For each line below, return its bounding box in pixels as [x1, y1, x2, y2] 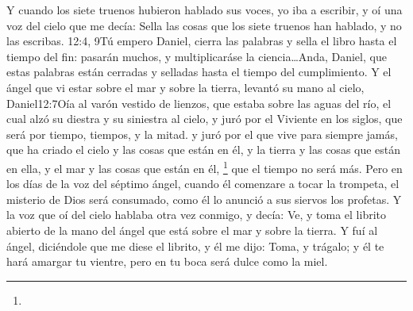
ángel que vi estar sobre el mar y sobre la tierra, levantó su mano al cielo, [6, 79, 365, 95]
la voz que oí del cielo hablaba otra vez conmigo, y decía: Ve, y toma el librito [6, 206, 386, 223]
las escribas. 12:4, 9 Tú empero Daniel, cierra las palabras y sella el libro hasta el [6, 33, 397, 49]
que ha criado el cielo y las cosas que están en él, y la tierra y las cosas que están [6, 141, 401, 158]
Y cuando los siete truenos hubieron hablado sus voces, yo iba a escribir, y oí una [6, 2, 403, 17]
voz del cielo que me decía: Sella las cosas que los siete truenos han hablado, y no [6, 17, 402, 33]
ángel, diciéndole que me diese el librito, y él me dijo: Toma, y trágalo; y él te [6, 237, 384, 254]
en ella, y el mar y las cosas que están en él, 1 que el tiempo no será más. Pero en [6, 157, 403, 176]
